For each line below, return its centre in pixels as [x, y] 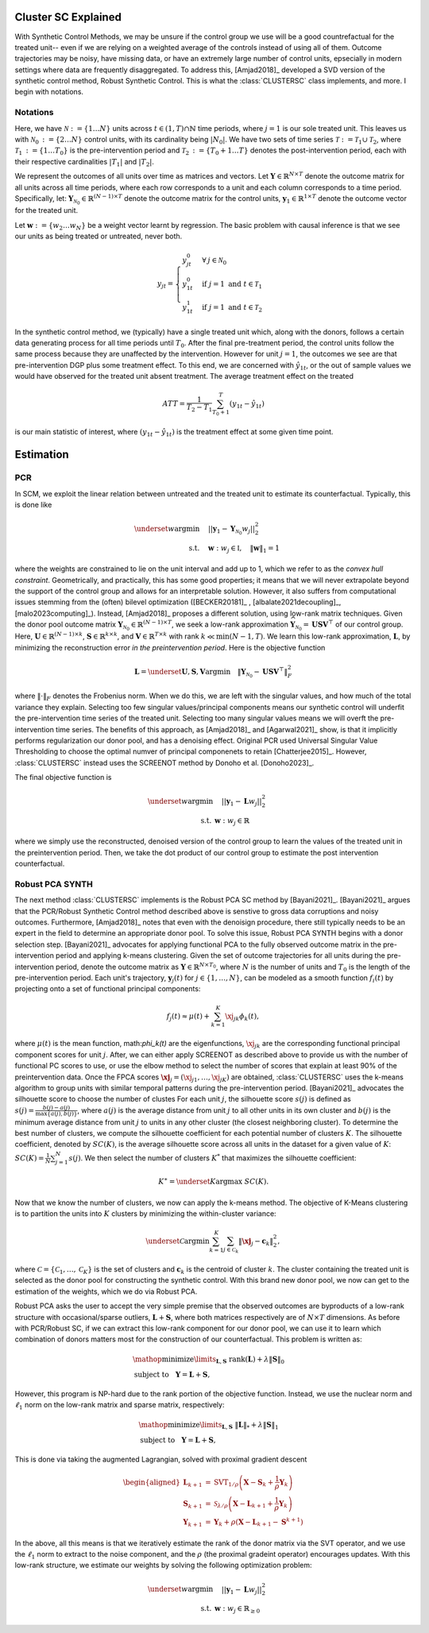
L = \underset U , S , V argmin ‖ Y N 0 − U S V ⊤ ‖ [211, 672]
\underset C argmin [178, 1241]
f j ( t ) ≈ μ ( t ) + [188, 1017]
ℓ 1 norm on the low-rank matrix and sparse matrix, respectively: [120, 1406]
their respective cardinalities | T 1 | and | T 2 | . [85, 162]
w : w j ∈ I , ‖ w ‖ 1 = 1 [244, 549]
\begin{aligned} [152, 1482]
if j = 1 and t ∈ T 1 [232, 284]
